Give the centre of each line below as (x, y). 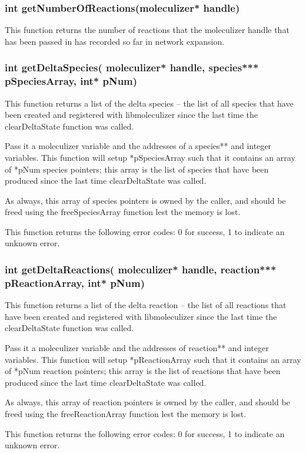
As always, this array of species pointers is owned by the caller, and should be (145, 200)
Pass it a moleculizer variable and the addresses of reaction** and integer (137, 348)
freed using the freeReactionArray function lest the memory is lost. (126, 413)
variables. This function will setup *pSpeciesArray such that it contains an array (150, 157)
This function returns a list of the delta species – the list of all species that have (149, 103)
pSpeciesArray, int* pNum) (71, 81)
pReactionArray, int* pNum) (75, 282)
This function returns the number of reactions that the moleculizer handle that (147, 30)
